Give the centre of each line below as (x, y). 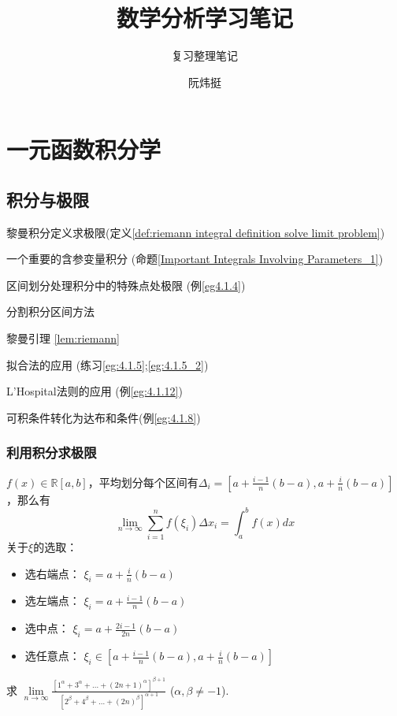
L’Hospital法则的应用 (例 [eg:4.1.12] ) (95, 391)
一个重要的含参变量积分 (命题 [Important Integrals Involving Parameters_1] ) (195, 259)
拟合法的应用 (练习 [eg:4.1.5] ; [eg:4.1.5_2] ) (108, 364)
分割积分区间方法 (50, 312)
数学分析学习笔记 (204, 18)
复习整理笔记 (205, 56)
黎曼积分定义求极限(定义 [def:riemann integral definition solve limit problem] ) (196, 232)
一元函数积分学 (84, 149)
